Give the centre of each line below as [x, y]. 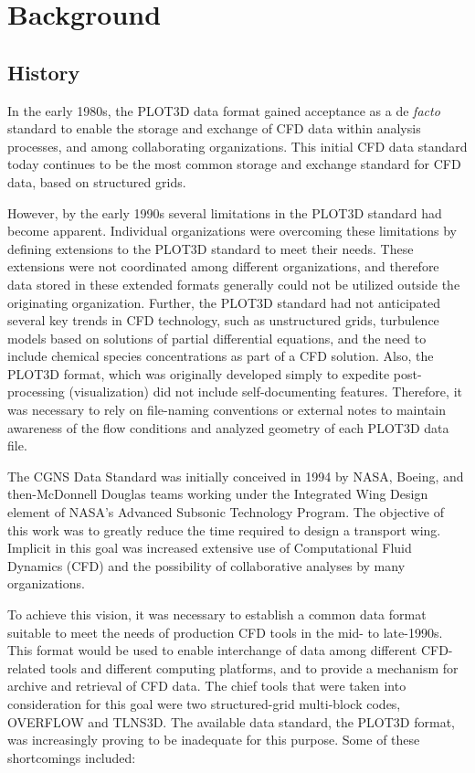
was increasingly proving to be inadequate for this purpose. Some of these [214, 740]
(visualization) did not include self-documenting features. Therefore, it [265, 392]
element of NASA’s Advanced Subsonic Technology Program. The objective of [226, 512]
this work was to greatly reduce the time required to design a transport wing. [224, 529]
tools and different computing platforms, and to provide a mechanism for [254, 667]
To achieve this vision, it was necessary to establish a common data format [217, 614]
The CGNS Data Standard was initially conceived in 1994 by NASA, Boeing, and [236, 476]
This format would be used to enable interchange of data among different [212, 650]
